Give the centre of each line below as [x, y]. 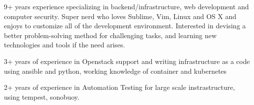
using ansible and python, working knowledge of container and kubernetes [115, 71]
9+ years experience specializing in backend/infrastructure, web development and [127, 6]
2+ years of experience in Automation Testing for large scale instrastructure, [120, 87]
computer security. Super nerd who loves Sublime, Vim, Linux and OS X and [120, 16]
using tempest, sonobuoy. [42, 96]
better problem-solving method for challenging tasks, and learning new [110, 35]
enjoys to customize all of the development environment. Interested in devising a [125, 26]
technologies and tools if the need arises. [65, 45]
